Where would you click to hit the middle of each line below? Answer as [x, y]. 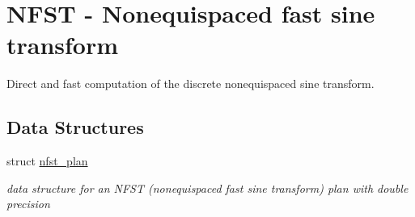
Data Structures [75, 127]
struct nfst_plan [47, 161]
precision [28, 204]
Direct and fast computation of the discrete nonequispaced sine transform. [191, 83]
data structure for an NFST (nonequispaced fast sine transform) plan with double [207, 188]
